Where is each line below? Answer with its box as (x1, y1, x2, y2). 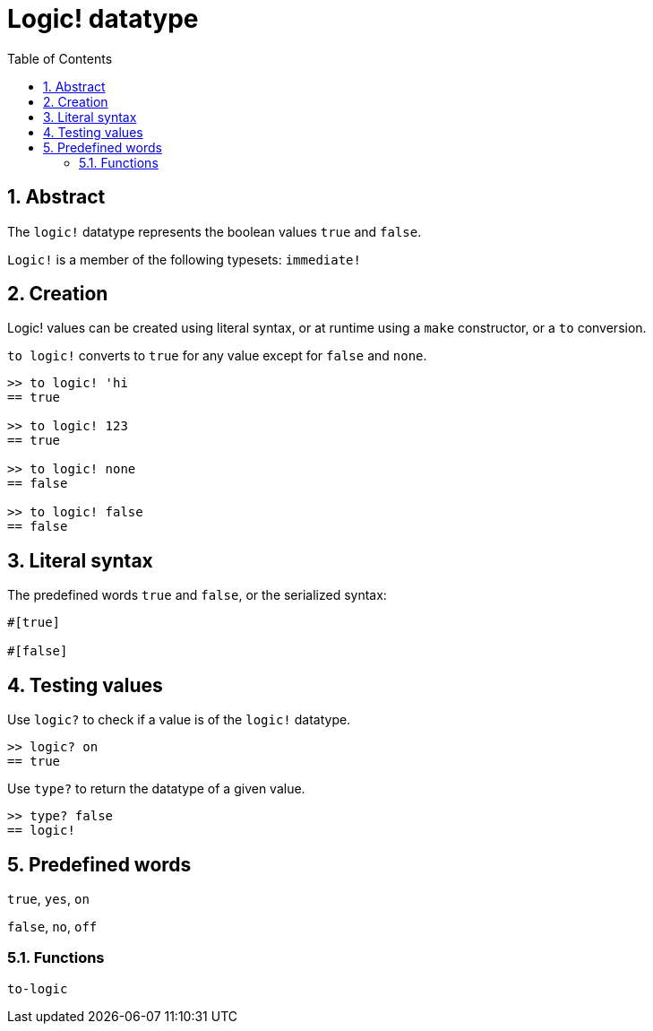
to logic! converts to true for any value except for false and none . (7, 348, 427, 364)
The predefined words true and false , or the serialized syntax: (7, 587, 387, 603)
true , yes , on (7, 890, 90, 906)
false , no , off (7, 918, 98, 934)
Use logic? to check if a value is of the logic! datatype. (7, 712, 351, 728)
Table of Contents (7, 50, 113, 66)
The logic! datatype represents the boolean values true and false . (7, 223, 422, 239)
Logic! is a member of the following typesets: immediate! (7, 251, 361, 267)
